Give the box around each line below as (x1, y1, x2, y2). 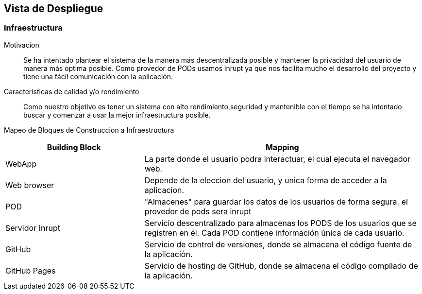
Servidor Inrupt (5, 223, 60, 233)
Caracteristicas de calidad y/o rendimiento (4, 87, 139, 96)
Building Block (47, 142, 101, 152)
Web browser (5, 180, 54, 190)
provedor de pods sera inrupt (144, 206, 252, 216)
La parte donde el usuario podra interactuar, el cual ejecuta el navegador (144, 154, 411, 164)
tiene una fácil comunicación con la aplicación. (23, 72, 173, 81)
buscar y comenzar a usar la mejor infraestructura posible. (23, 110, 211, 119)
